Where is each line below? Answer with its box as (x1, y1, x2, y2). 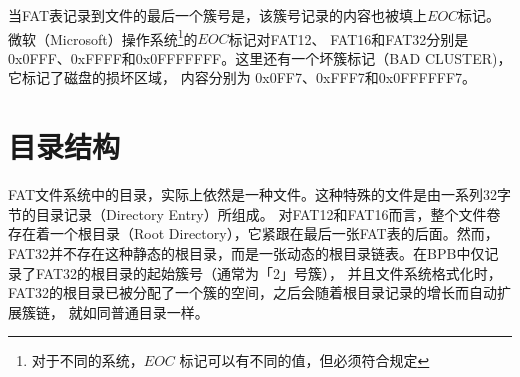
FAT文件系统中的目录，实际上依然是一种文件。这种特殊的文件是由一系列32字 (8, 184, 512, 205)
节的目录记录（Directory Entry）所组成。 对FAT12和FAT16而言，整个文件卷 (8, 203, 501, 224)
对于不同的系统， (31, 350, 144, 371)
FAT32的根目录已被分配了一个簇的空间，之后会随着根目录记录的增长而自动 (8, 282, 498, 303)
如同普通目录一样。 (82, 301, 209, 322)
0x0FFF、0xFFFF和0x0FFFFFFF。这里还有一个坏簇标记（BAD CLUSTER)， (8, 47, 512, 68)
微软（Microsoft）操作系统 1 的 (8, 25, 198, 49)
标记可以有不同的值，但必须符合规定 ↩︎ (179, 350, 430, 371)
